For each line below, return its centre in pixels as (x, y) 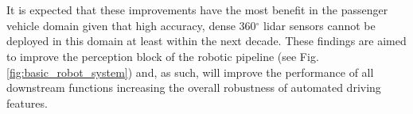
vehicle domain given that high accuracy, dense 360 (131, 25)
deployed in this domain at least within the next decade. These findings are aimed (206, 41)
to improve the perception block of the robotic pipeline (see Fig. (163, 56)
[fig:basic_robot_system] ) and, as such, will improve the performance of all (190, 72)
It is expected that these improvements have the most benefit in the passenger (197, 10)
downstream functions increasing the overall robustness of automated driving (194, 87)
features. (27, 103)
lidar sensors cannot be (319, 25)
